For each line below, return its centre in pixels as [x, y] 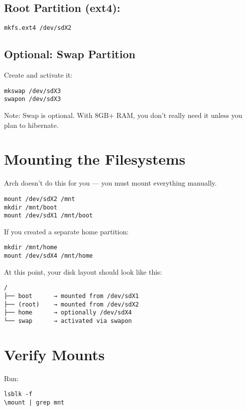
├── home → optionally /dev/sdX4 [68, 313]
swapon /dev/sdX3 [32, 99]
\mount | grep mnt [34, 403]
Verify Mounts [54, 354]
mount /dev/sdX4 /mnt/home [48, 256]
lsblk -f [18, 394]
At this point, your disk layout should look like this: [83, 271]
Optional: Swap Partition [70, 54]
